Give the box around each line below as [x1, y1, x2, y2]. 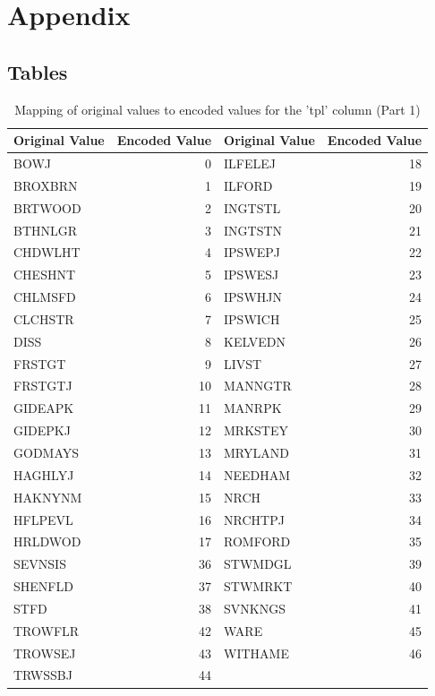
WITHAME [224, 643, 289, 662]
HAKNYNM [13, 487, 82, 506]
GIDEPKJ [13, 421, 71, 440]
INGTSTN [224, 220, 283, 239]
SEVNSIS [13, 554, 66, 573]
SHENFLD [13, 577, 73, 596]
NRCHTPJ [224, 510, 285, 528]
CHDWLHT [13, 243, 81, 262]
